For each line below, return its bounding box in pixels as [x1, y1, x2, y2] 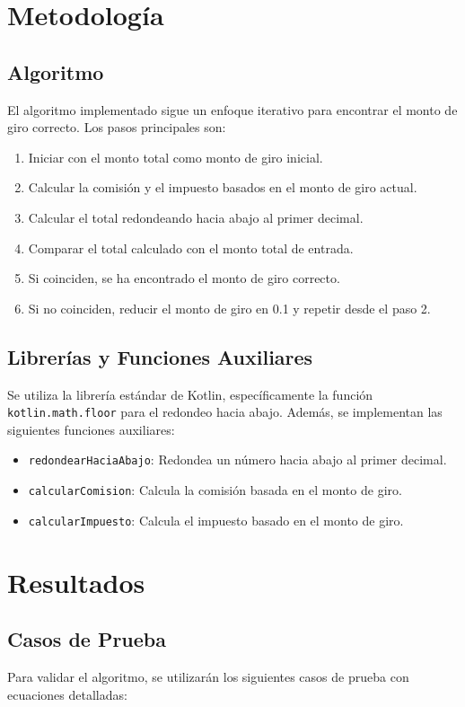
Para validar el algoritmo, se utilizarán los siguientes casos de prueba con [7, 667, 409, 685]
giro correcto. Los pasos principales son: [7, 118, 226, 137]
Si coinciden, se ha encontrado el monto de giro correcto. [28, 269, 340, 287]
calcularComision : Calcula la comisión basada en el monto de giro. [28, 481, 402, 499]
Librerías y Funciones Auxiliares [7, 342, 313, 370]
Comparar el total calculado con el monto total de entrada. [28, 238, 354, 257]
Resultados [7, 563, 145, 600]
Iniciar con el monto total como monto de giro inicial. [28, 147, 323, 166]
